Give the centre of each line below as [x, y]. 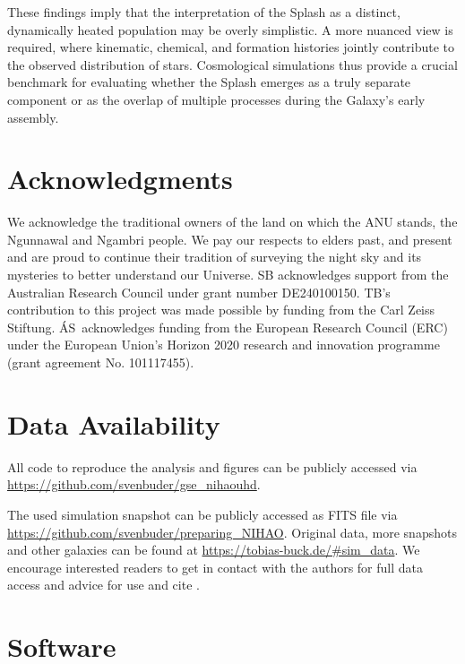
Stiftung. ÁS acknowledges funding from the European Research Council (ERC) [228, 327]
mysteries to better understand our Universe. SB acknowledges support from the [228, 275]
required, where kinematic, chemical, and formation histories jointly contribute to [231, 47]
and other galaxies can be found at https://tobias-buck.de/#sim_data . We [214, 550]
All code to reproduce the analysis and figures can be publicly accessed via [212, 466]
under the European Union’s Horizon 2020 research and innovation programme [224, 345]
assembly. [33, 117]
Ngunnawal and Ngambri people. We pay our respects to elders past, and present [230, 239]
